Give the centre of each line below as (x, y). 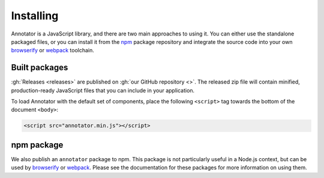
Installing (35, 16)
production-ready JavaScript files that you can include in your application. (103, 90)
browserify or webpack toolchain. (52, 51)
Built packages (40, 68)
